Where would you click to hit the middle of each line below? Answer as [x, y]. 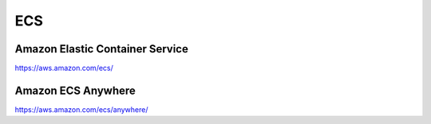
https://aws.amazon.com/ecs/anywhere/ [81, 109]
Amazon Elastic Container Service [102, 49]
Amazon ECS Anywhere [75, 90]
